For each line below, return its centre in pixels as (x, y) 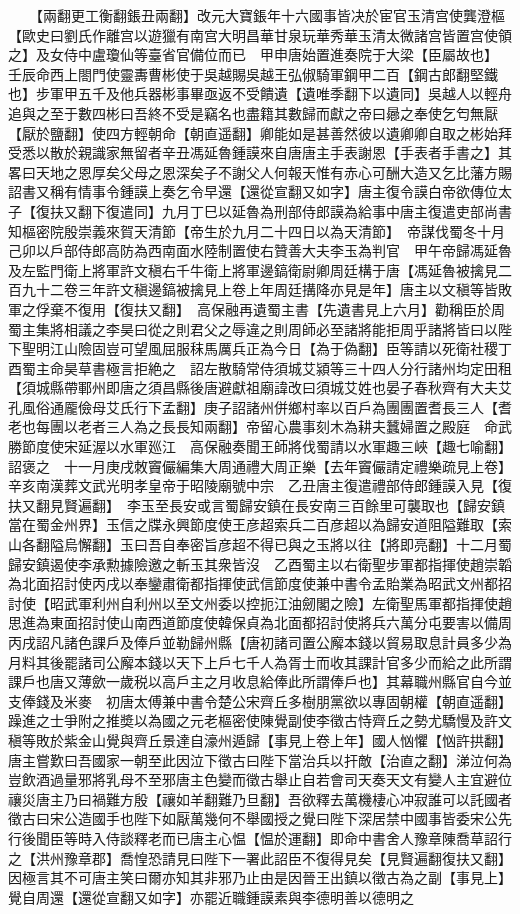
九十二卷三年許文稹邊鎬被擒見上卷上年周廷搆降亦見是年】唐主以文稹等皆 (259, 289)
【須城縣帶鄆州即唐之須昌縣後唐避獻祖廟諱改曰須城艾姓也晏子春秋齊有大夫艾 (260, 387)
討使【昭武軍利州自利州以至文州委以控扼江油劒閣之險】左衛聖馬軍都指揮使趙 (260, 602)
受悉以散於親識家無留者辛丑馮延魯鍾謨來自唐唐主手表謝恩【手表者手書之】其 (260, 152)
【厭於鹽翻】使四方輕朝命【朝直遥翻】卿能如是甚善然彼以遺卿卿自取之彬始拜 (260, 132)
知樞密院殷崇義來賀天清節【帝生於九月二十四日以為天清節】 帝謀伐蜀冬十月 (256, 230)
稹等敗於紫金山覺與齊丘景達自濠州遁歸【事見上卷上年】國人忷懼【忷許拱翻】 (260, 739)
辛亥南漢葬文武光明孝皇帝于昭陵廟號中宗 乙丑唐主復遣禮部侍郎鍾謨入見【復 (260, 485)
